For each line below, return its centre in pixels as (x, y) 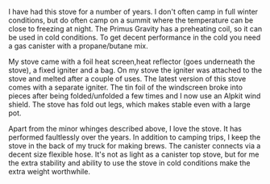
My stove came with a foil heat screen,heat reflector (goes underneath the (132, 61)
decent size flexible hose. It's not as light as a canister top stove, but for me (134, 154)
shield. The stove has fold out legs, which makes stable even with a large (130, 105)
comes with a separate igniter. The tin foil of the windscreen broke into (126, 87)
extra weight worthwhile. (50, 171)
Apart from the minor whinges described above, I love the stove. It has (125, 129)
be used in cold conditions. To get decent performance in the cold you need (135, 37)
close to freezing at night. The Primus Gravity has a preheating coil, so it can (135, 29)
